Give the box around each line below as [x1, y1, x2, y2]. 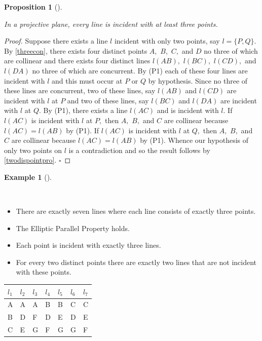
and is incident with [157, 105, 219, 116]
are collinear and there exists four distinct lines [4, 55, 151, 66]
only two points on [4, 144, 62, 155]
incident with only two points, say [114, 35, 220, 46]
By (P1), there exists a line [43, 105, 128, 116]
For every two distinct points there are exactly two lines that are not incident [16, 256, 257, 267]
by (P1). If [66, 125, 99, 135]
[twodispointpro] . [4, 155, 57, 165]
